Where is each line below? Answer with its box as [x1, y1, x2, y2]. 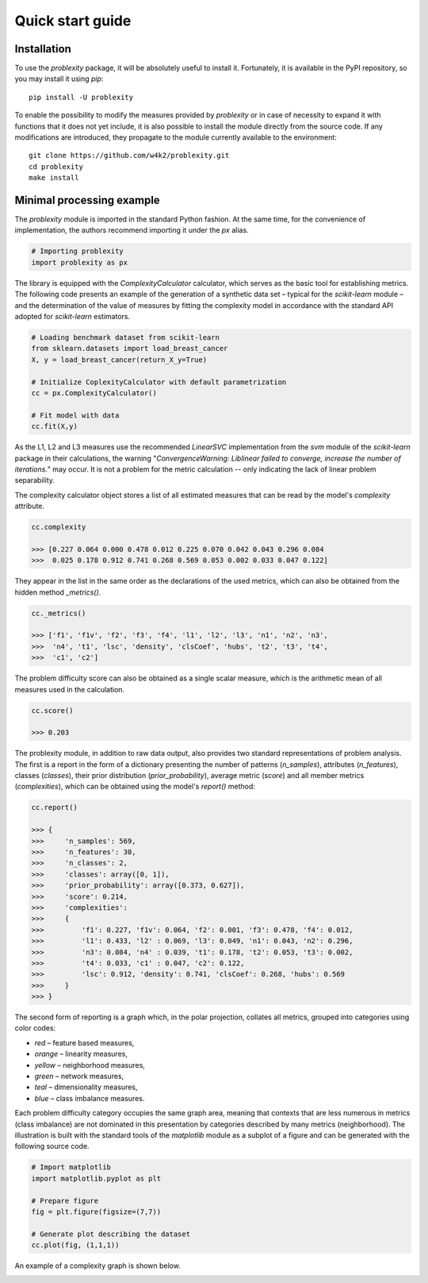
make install [29, 173, 79, 183]
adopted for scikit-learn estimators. [14, 312, 131, 322]
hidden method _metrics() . [14, 588, 101, 597]
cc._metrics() [31, 608, 86, 618]
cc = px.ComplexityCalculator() [31, 388, 158, 397]
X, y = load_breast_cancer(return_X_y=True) [31, 355, 208, 364]
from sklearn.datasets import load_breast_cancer [31, 344, 228, 353]
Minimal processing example [14, 194, 160, 206]
